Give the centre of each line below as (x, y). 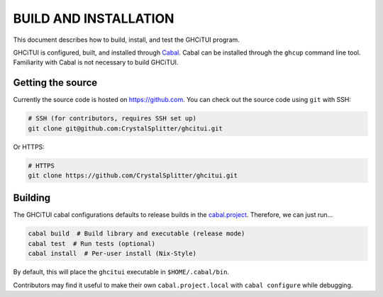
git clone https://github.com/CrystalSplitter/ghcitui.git (133, 175)
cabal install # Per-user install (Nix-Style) (112, 254)
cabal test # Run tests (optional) (92, 243)
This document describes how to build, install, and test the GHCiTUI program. (127, 40)
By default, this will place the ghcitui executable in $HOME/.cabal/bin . (121, 272)
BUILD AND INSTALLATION (94, 18)
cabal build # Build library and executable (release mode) (137, 234)
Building (32, 198)
